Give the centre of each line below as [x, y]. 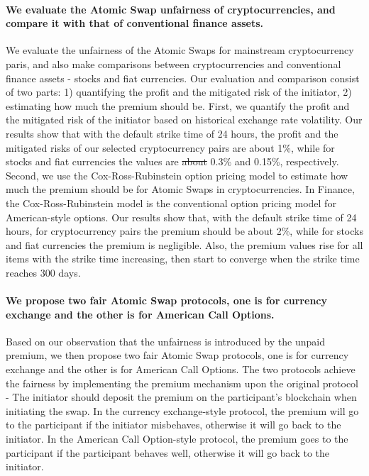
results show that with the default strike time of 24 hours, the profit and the [172, 133]
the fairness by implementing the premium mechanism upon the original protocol [182, 383]
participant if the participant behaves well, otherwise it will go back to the [168, 452]
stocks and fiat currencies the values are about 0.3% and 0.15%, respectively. [172, 161]
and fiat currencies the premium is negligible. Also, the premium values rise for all [184, 244]
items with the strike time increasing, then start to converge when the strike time [183, 259]
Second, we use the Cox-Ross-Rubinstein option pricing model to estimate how [177, 175]
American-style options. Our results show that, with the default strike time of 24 [181, 217]
